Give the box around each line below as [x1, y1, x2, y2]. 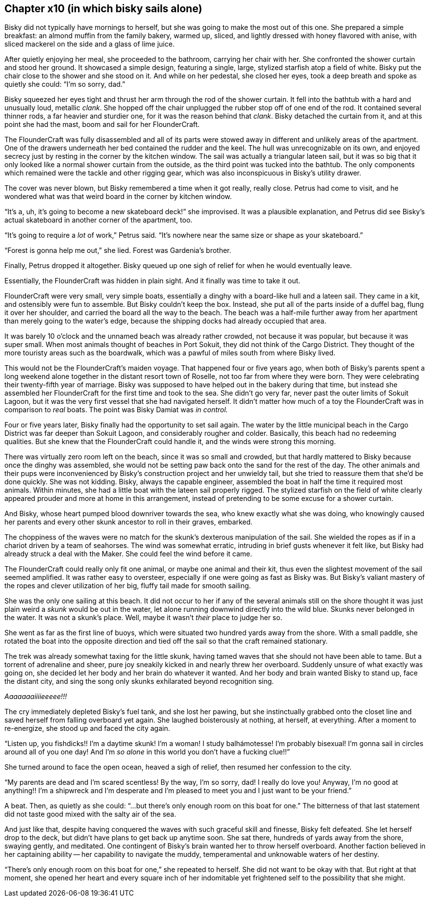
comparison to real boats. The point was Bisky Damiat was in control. [4, 405, 228, 414]
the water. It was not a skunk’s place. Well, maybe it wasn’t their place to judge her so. [4, 613, 282, 622]
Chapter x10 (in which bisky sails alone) [4, 2, 202, 15]
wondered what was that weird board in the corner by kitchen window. [4, 192, 232, 201]
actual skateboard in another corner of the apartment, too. [4, 216, 193, 225]
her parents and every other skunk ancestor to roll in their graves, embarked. [4, 518, 253, 526]
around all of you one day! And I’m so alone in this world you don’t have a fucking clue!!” [4, 748, 290, 756]
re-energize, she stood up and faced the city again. [4, 724, 170, 733]
